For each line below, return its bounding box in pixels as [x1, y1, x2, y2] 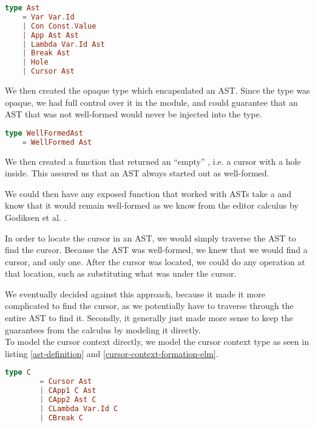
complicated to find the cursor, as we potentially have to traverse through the [5, 299, 294, 312]
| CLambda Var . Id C [39, 404, 118, 413]
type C [5, 368, 31, 377]
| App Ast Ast [22, 30, 79, 40]
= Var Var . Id [22, 12, 75, 21]
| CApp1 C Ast [39, 386, 97, 395]
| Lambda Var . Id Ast [22, 40, 105, 49]
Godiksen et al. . [5, 210, 67, 223]
